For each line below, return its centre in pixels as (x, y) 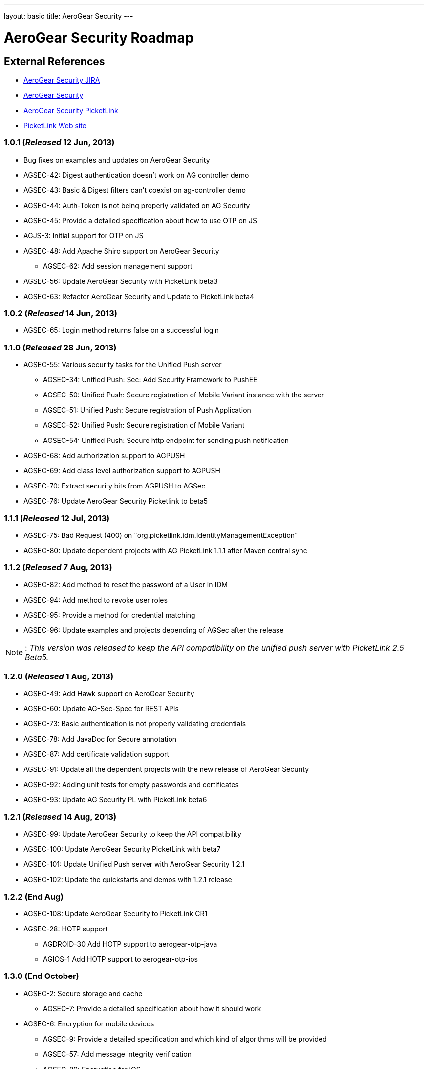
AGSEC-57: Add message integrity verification (117, 1054)
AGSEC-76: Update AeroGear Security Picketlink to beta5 (116, 501)
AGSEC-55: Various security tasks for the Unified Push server (123, 365)
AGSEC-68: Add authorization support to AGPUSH (104, 456)
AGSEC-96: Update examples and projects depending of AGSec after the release (154, 630)
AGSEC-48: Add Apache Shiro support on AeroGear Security (121, 251)
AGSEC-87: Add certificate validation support (96, 754)
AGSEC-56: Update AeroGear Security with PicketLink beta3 (121, 281)
